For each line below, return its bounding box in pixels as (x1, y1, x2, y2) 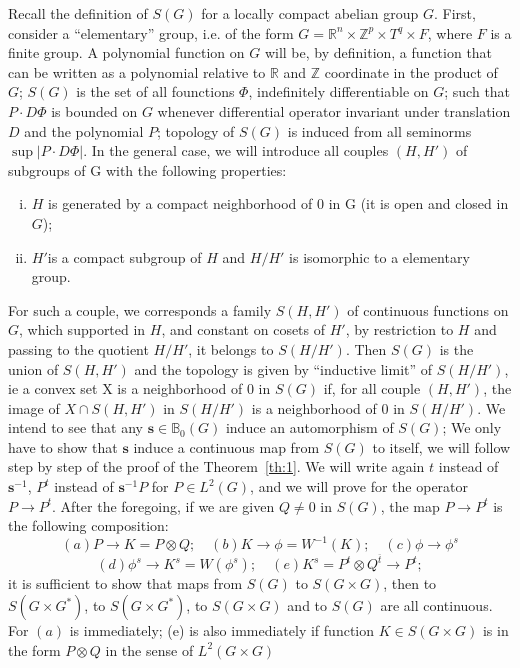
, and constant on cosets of (161, 319, 326, 340)
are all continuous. (380, 595, 493, 615)
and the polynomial (24, 120, 144, 141)
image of (8, 397, 60, 418)
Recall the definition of (8, 3, 148, 23)
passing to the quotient (8, 338, 149, 359)
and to (287, 595, 328, 615)
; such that (444, 81, 511, 102)
